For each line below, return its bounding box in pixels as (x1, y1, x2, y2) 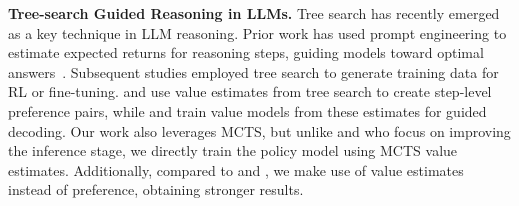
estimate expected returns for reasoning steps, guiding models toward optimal (8, 42, 484, 63)
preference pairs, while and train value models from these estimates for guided (8, 100, 487, 121)
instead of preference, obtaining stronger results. (8, 179, 304, 200)
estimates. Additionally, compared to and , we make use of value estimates (8, 159, 464, 180)
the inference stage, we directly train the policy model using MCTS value (8, 140, 458, 161)
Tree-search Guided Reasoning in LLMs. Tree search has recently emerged (8, 3, 500, 23)
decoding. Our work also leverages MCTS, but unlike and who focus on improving (8, 120, 511, 141)
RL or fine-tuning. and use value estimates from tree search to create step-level (8, 81, 492, 102)
